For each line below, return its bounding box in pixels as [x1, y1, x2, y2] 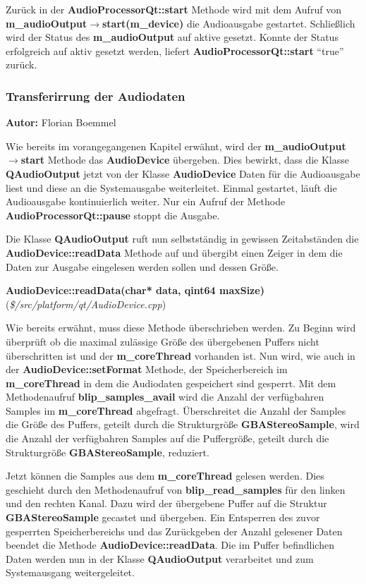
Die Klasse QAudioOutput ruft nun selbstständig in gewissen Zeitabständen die [6, 231, 359, 246]
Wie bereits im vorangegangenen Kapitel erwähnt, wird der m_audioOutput [6, 138, 346, 153]
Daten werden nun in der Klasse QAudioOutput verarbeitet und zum [6, 551, 314, 566]
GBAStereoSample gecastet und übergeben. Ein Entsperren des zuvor [6, 510, 320, 525]
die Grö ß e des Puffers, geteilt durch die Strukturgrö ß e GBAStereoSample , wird [6, 417, 360, 432]
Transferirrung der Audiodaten [6, 87, 185, 104]
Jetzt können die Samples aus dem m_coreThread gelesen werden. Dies [6, 468, 324, 483]
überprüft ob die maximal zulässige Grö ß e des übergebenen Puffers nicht [6, 334, 319, 348]
